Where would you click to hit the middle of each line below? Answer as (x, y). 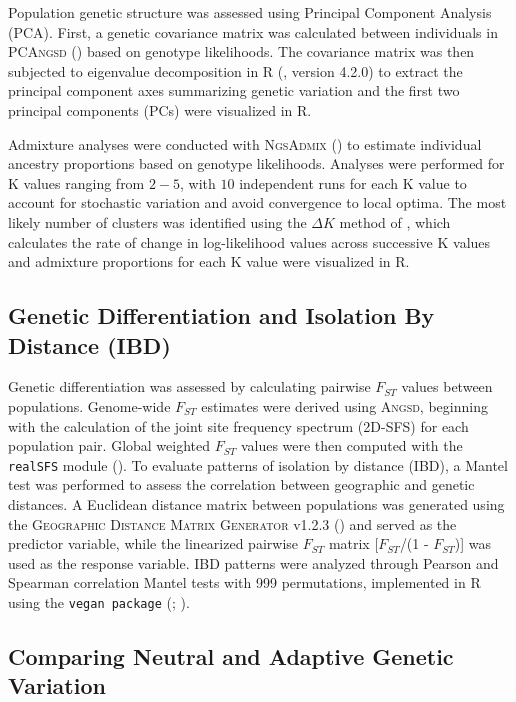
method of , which (395, 221)
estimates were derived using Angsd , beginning (344, 405)
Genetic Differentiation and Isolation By (221, 315)
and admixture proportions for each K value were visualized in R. (209, 261)
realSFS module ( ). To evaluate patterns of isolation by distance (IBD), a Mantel (258, 464)
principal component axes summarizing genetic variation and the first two (234, 90)
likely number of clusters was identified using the (157, 221)
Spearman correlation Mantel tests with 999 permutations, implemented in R (244, 582)
